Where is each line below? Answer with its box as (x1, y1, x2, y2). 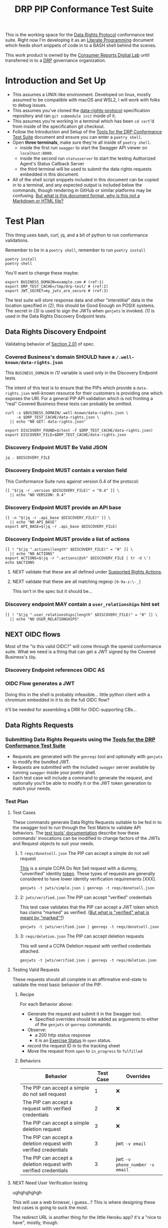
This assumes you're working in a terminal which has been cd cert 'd (12, 118, 154, 124)
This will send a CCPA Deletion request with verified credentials (19, 943, 151, 949)
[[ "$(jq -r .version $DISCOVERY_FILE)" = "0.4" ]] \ (5, 488, 120, 493)
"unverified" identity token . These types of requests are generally (19, 870, 155, 876)
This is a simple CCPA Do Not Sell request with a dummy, (19, 865, 138, 871)
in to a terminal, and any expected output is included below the (12, 182, 142, 188)
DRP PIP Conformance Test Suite (14, 4, 153, 15)
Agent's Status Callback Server (19, 161, 84, 167)
